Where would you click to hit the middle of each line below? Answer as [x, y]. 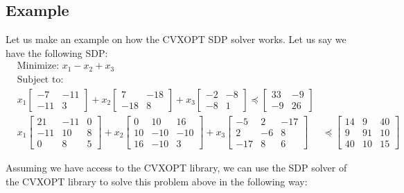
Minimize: [38, 66]
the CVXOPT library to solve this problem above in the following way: [157, 181]
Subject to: [40, 79]
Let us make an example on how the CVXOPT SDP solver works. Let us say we [176, 39]
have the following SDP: [57, 52]
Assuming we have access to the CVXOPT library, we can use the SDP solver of [176, 168]
